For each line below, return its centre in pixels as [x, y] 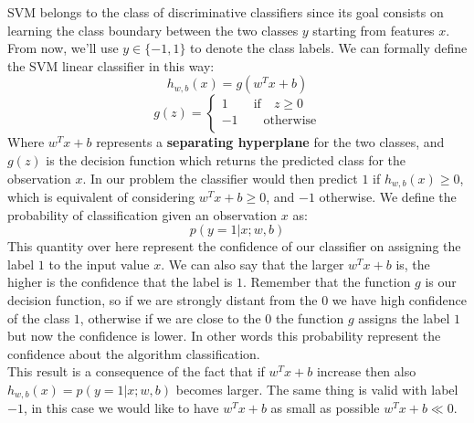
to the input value [99, 264]
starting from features [374, 30]
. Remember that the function [327, 282]
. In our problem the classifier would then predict [220, 178]
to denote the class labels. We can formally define [329, 48]
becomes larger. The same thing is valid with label [317, 389]
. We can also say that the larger [253, 264]
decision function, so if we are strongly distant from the [163, 299]
